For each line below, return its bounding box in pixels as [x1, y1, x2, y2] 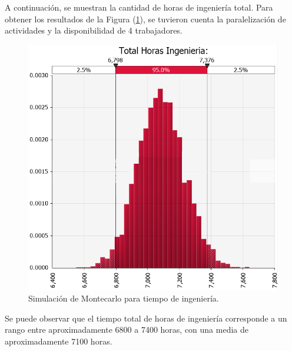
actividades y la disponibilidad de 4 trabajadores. [5, 24, 182, 37]
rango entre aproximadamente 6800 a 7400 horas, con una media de [5, 323, 248, 336]
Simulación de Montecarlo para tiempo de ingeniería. [28, 292, 219, 304]
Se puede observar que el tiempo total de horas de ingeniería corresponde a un [5, 312, 287, 324]
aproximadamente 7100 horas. [5, 335, 112, 347]
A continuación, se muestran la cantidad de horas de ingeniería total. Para [5, 1, 273, 13]
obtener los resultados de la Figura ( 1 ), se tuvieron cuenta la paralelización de [5, 12, 286, 25]
